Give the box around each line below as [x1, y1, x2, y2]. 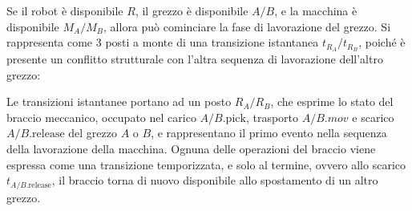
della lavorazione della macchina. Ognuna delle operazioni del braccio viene [6, 140, 376, 157]
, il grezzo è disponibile [135, 2, 248, 18]
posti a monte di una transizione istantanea [105, 34, 319, 51]
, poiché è [358, 34, 406, 51]
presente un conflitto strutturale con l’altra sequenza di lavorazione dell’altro [6, 51, 383, 67]
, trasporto [245, 108, 299, 125]
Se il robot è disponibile [6, 2, 123, 18]
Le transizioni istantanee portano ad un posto [6, 93, 232, 110]
